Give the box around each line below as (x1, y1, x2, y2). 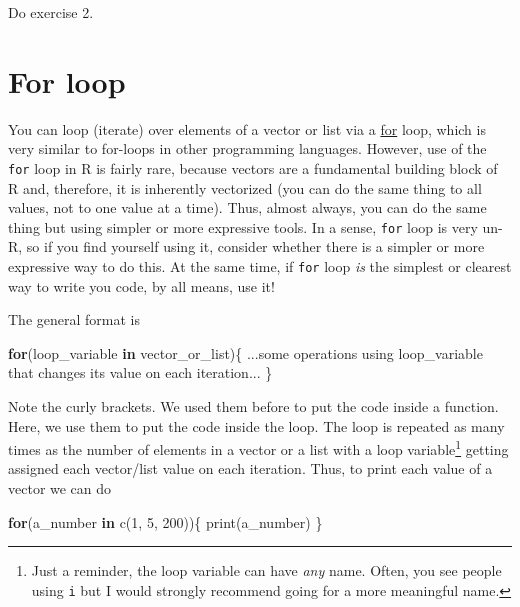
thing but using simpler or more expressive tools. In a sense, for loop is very (8, 216, 478, 237)
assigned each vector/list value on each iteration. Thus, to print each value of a (8, 458, 493, 479)
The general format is (8, 309, 140, 330)
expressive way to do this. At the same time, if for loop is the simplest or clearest (8, 256, 512, 276)
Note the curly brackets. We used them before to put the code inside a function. (8, 396, 499, 417)
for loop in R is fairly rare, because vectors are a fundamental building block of (8, 157, 498, 178)
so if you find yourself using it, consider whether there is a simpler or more (26, 236, 485, 257)
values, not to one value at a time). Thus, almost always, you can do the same (8, 197, 487, 218)
